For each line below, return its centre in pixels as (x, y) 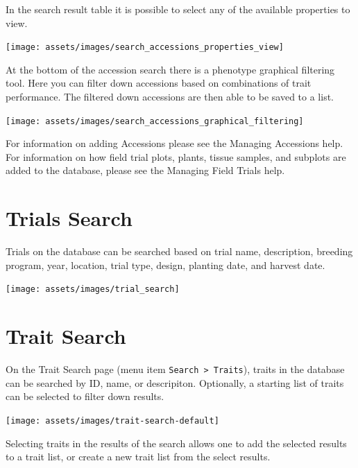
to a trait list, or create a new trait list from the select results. (138, 457)
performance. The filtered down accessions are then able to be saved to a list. (170, 97)
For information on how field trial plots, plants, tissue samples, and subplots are (176, 156)
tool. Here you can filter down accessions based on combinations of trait (159, 83)
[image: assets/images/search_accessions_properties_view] (145, 47)
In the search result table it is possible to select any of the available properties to (178, 9)
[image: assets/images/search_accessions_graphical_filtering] (155, 121)
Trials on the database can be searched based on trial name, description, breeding (179, 251)
